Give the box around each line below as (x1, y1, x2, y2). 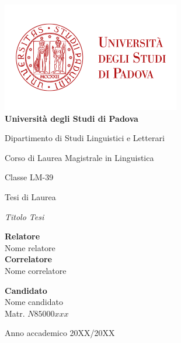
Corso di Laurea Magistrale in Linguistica (5, 151, 154, 163)
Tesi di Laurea (5, 190, 56, 203)
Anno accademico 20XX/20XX (5, 327, 115, 339)
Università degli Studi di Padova (5, 112, 138, 124)
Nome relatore (5, 241, 55, 253)
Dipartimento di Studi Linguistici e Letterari (5, 132, 165, 144)
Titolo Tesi (5, 210, 44, 222)
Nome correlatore (5, 264, 67, 276)
